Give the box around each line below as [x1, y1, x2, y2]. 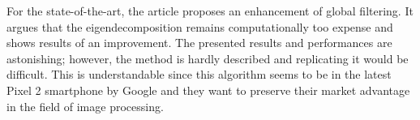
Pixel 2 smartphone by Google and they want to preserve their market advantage [6, 81, 410, 98]
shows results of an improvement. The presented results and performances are [6, 34, 392, 51]
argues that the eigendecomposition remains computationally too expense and [6, 18, 393, 35]
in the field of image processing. [6, 97, 164, 114]
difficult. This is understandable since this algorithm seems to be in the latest [6, 66, 392, 83]
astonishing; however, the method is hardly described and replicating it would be [6, 49, 409, 66]
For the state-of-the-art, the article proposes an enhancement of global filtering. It [6, 2, 414, 19]
